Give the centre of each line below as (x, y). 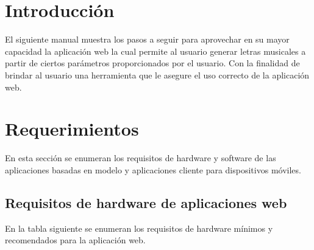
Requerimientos (72, 129)
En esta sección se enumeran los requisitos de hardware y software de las (141, 158)
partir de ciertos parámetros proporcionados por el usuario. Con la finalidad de (152, 63)
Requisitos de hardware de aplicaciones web (146, 202)
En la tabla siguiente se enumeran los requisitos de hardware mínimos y (139, 228)
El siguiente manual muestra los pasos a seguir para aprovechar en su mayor (147, 39)
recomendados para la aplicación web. (75, 240)
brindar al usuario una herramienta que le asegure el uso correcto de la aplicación (157, 75)
